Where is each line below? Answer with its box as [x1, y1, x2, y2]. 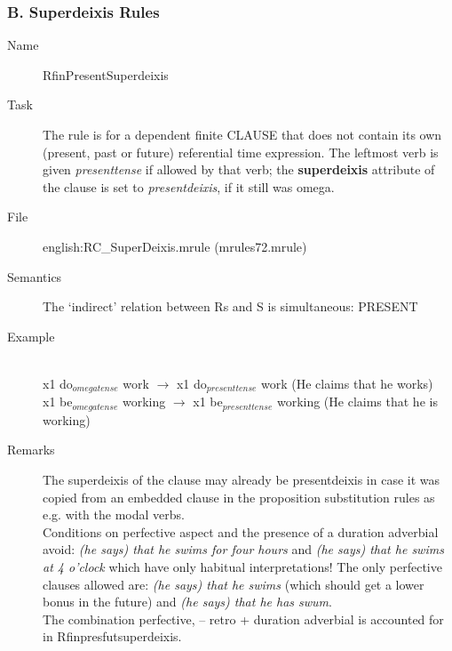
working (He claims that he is [276, 392, 438, 411]
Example [7, 326, 55, 345]
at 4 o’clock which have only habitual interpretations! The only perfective [43, 558, 442, 575]
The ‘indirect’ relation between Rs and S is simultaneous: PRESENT [43, 297, 418, 316]
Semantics [7, 267, 62, 285]
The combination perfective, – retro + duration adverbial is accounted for [43, 609, 444, 628]
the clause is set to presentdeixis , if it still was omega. [43, 177, 335, 196]
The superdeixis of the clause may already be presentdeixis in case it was [43, 470, 440, 489]
